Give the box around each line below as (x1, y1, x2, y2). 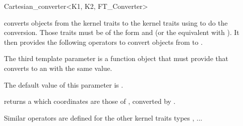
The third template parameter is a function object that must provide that (4, 53, 229, 63)
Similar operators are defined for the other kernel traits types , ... (4, 112, 202, 123)
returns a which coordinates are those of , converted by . (4, 96, 176, 106)
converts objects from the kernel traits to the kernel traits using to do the (4, 17, 228, 28)
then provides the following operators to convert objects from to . (4, 36, 203, 47)
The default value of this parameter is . (4, 79, 123, 90)
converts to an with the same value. (4, 63, 112, 73)
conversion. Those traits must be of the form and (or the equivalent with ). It (4, 27, 240, 37)
